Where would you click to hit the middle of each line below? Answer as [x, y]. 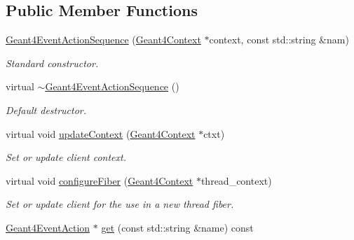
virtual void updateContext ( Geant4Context [101, 133]
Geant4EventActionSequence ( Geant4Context [103, 40]
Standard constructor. [52, 63]
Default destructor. [46, 110]
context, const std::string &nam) [279, 40]
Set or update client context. [66, 157]
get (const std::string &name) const [177, 227]
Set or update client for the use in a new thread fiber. [120, 204]
